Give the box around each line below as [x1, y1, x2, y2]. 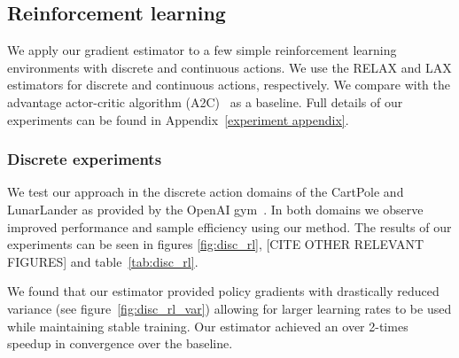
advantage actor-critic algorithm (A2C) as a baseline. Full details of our [7, 92, 403, 111]
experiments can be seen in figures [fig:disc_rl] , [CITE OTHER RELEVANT [7, 235, 424, 253]
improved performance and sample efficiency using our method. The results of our [7, 217, 452, 236]
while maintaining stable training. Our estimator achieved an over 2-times [7, 316, 408, 335]
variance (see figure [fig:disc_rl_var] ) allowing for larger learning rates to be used [7, 299, 452, 317]
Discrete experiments [7, 148, 162, 170]
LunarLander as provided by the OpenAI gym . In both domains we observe [7, 199, 424, 218]
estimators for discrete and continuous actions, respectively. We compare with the [7, 75, 450, 94]
